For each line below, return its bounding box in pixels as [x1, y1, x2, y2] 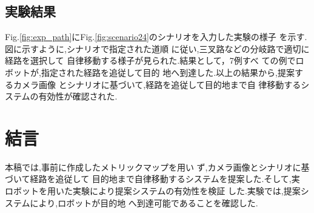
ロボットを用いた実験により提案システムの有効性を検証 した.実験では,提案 [5, 184, 301, 197]
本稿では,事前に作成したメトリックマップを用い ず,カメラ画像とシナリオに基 [5, 160, 310, 173]
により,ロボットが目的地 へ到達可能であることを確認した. [30, 196, 258, 209]
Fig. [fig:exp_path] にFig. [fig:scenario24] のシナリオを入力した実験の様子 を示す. [5, 30, 307, 43]
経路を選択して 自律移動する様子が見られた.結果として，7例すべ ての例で [5, 54, 296, 67]
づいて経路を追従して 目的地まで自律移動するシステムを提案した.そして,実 [5, 172, 300, 185]
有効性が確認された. [38, 90, 118, 103]
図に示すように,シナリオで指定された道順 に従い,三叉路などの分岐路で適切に [5, 42, 310, 55]
